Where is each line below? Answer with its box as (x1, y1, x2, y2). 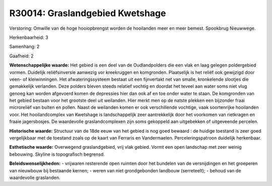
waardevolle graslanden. (9, 174, 60, 180)
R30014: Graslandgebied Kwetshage (9, 8, 166, 19)
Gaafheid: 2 (9, 53, 34, 59)
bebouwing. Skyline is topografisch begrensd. (9, 151, 105, 157)
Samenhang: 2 (9, 43, 40, 50)
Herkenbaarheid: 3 (9, 34, 48, 40)
